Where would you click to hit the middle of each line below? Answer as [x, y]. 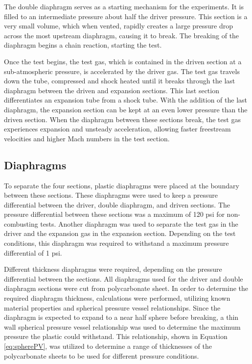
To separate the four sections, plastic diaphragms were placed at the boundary [122, 185]
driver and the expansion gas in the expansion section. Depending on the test [120, 233]
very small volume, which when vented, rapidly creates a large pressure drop [119, 26]
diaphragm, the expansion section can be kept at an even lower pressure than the [126, 109]
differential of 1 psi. [33, 252]
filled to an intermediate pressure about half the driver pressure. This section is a [126, 16]
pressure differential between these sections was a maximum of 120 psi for [114, 214]
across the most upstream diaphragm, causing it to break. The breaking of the [122, 35]
